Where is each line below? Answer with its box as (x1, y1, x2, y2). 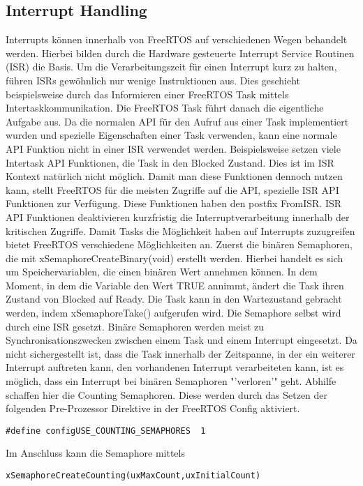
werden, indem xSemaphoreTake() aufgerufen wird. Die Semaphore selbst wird (6, 305, 341, 320)
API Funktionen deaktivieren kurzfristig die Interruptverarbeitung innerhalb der (6, 209, 350, 224)
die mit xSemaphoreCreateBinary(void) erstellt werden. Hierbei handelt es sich (6, 250, 343, 265)
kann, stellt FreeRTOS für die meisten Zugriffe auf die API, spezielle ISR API (6, 182, 339, 197)
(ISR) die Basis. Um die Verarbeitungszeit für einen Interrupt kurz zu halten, (6, 59, 337, 74)
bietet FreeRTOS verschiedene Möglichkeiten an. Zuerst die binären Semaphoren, (6, 237, 353, 252)
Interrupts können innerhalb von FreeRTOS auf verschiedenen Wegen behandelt (6, 32, 348, 47)
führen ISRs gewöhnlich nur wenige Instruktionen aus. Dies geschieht (6, 73, 301, 87)
